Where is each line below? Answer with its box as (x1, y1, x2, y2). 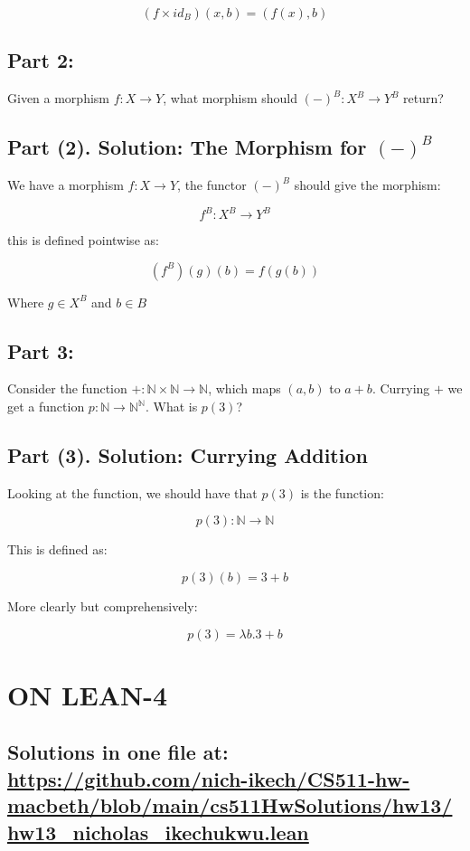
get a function (7, 397, 85, 416)
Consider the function (7, 379, 127, 398)
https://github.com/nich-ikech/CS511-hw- (7, 764, 410, 792)
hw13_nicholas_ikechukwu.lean (7, 818, 309, 846)
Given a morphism (7, 89, 109, 108)
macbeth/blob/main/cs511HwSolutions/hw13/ (7, 791, 453, 819)
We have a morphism (7, 175, 124, 194)
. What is (145, 397, 198, 416)
